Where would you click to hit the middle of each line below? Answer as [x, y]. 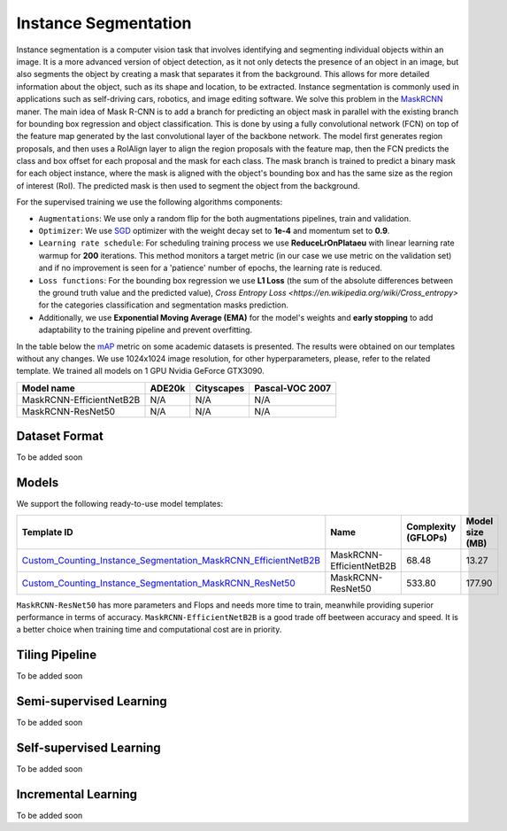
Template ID [48, 532]
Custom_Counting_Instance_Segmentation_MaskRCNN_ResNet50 [158, 583]
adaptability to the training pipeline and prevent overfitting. [145, 330]
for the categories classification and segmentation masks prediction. [164, 305]
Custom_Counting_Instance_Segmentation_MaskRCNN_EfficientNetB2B [171, 560]
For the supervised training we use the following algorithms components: [150, 202]
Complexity [431, 526]
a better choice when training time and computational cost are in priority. [149, 630]
